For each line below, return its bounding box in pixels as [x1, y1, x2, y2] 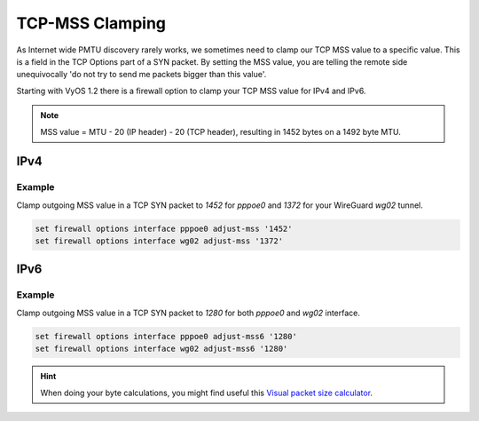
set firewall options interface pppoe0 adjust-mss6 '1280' [35, 331, 297, 341]
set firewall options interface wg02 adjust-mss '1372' [35, 236, 284, 246]
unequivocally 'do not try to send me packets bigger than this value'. [16, 69, 267, 80]
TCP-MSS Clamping [16, 13, 167, 33]
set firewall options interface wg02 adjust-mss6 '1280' [35, 344, 288, 354]
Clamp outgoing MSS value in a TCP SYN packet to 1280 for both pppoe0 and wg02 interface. [16, 307, 361, 318]
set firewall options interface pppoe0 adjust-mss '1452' [35, 223, 293, 234]
